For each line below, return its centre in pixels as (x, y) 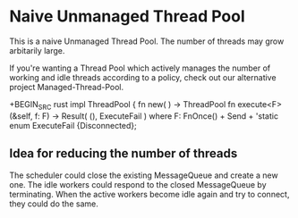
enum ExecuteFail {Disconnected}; (73, 125)
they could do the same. (54, 204)
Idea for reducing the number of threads (123, 154)
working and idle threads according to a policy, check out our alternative (143, 77)
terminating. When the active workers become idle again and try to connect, (149, 194)
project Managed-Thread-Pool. (67, 87)
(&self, (21, 116)
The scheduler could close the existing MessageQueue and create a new (144, 175)
